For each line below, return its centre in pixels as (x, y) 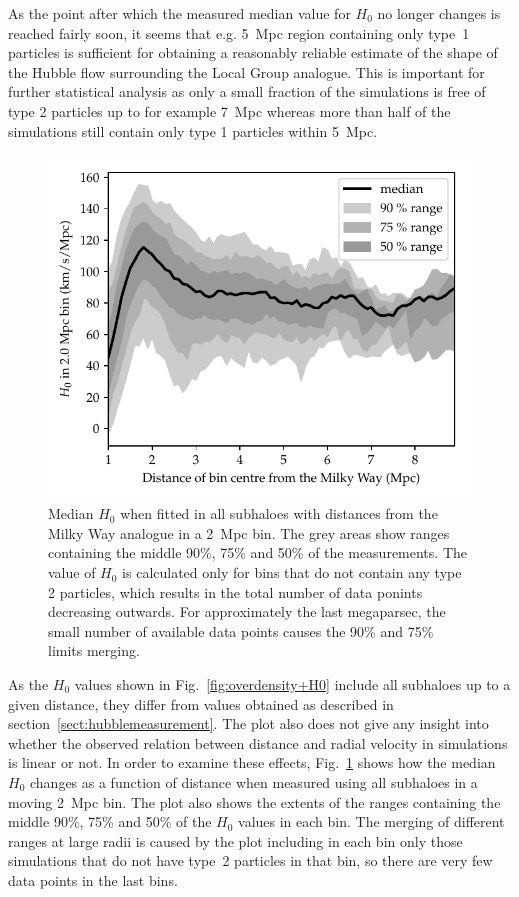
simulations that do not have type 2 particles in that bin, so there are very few (250, 860)
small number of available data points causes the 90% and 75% (241, 630)
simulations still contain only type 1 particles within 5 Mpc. (193, 130)
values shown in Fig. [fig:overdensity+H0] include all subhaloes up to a (292, 684)
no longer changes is (439, 13)
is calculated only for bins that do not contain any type (292, 572)
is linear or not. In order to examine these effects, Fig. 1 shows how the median (252, 762)
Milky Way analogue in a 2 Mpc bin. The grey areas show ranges (249, 532)
